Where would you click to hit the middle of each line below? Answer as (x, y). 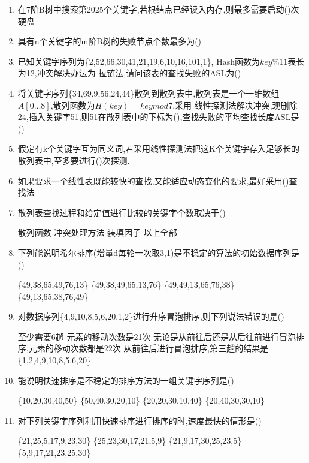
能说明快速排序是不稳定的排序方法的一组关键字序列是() (126, 380)
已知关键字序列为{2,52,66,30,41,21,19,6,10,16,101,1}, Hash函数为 (139, 61)
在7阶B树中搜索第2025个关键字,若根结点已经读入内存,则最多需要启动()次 (158, 9)
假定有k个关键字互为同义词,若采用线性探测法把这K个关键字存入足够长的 (158, 148)
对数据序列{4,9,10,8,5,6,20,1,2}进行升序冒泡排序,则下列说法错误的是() (151, 316)
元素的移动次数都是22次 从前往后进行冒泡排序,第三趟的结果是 (149, 348)
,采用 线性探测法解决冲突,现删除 (235, 105)
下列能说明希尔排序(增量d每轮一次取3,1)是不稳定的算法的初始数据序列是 (159, 252)
